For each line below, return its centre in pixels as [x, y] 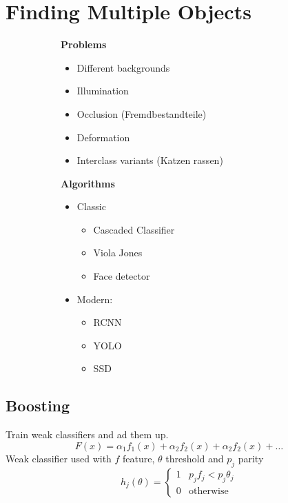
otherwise [208, 492]
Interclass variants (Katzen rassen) [150, 160]
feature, [139, 458]
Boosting [38, 406]
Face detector [122, 276]
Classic [91, 206]
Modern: [95, 299]
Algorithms [88, 183]
